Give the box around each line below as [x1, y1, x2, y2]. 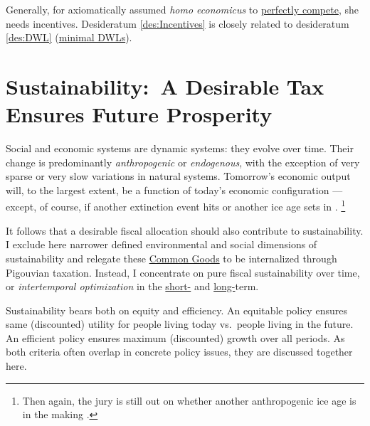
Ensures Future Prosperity [6, 100, 273, 129]
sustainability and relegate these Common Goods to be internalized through [6, 250, 337, 265]
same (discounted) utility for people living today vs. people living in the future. [6, 316, 354, 331]
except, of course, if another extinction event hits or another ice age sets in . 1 [6, 197, 346, 214]
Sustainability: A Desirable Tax [6, 71, 324, 100]
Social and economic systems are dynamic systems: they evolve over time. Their [6, 141, 354, 156]
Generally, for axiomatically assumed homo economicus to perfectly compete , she [6, 2, 359, 16]
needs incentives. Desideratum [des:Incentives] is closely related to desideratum [6, 16, 349, 31]
